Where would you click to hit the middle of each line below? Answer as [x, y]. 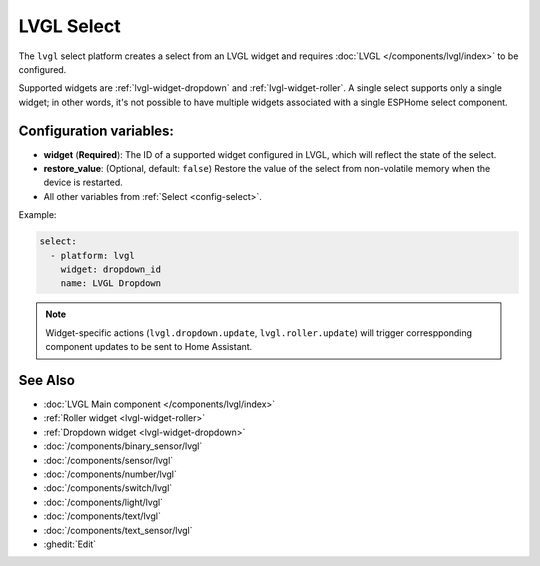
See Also [46, 380]
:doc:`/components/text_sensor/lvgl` [118, 530]
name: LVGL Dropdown [111, 283]
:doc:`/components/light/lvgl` [103, 502]
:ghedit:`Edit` [70, 544]
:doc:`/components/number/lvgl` [110, 474]
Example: [37, 215]
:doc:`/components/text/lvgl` [102, 516]
